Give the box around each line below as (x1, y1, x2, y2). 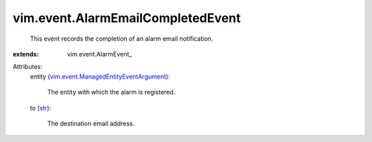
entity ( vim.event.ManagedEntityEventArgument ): (30, 72, 170, 81)
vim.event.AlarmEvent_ (67, 50, 132, 58)
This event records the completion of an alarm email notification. (30, 34, 214, 43)
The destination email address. (47, 119, 135, 128)
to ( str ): (30, 103, 52, 112)
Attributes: (12, 63, 43, 71)
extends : (12, 50, 39, 58)
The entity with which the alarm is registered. (47, 88, 176, 97)
